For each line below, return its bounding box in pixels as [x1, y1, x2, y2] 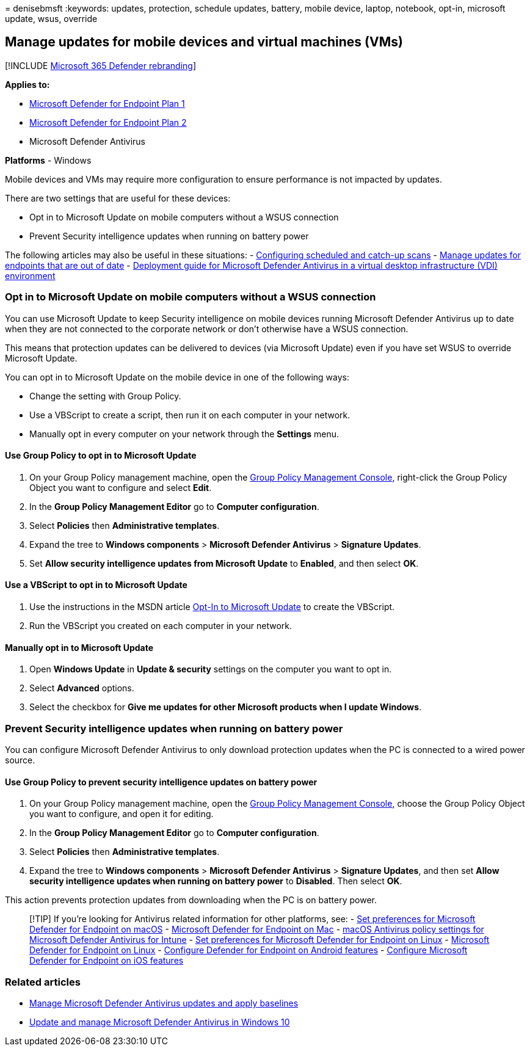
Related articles [5, 975, 81, 988]
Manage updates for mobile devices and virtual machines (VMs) [5, 34, 403, 50]
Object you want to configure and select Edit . [29, 482, 212, 493]
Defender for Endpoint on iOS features [29, 955, 184, 966]
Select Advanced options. [29, 683, 134, 694]
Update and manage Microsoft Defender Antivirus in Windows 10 [29, 1016, 290, 1027]
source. [5, 755, 35, 765]
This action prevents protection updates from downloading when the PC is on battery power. [5, 895, 377, 906]
